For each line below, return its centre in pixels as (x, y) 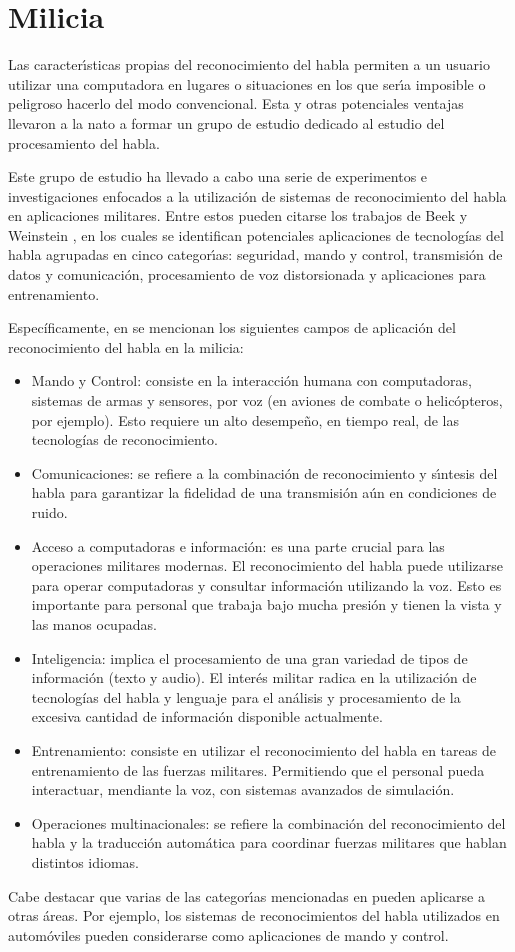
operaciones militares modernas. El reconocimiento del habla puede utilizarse (267, 565)
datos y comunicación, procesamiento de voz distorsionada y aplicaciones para (247, 274)
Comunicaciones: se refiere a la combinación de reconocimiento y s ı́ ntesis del (264, 472)
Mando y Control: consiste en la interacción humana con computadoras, (251, 380)
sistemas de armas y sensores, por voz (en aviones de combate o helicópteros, (267, 400)
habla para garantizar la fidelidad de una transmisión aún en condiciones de (264, 492)
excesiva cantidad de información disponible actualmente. (207, 716)
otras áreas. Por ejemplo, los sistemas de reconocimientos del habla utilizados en (254, 915)
